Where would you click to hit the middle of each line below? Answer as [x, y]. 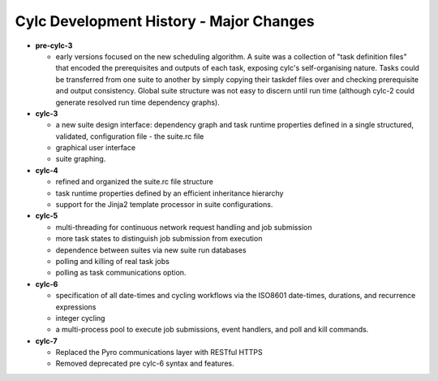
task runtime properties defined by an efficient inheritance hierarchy [170, 193]
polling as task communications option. [121, 273]
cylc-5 [47, 216]
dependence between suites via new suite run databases [151, 250]
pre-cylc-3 [54, 45]
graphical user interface [96, 148]
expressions [76, 307]
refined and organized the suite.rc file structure [135, 182]
